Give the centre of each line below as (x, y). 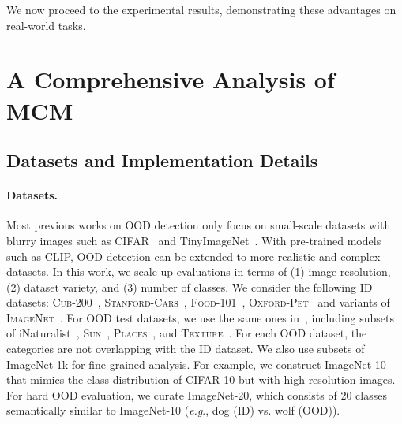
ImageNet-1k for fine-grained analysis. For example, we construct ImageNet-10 (196, 364)
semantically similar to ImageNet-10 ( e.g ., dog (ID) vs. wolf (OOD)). (173, 410)
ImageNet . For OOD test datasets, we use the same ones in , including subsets (201, 317)
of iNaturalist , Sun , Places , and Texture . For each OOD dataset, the (187, 333)
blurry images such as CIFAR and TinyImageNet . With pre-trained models (194, 240)
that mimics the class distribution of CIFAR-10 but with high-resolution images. (201, 379)
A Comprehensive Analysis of (171, 79)
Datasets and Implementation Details (162, 160)
